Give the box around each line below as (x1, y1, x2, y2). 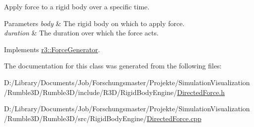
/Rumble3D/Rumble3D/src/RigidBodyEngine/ (4, 113, 147, 123)
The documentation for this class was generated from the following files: (4, 61, 222, 71)
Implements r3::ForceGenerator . (4, 44, 100, 54)
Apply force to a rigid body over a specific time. (4, 1, 150, 11)
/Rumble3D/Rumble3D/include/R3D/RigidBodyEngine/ (4, 87, 177, 97)
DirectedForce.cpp (146, 113, 202, 123)
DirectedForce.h (177, 87, 225, 97)
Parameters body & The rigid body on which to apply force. (4, 18, 185, 28)
